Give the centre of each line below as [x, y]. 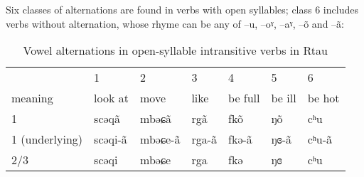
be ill [284, 98]
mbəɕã [156, 119]
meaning [32, 98]
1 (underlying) [47, 139]
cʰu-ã [320, 139]
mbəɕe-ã [160, 139]
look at [111, 98]
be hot [323, 98]
